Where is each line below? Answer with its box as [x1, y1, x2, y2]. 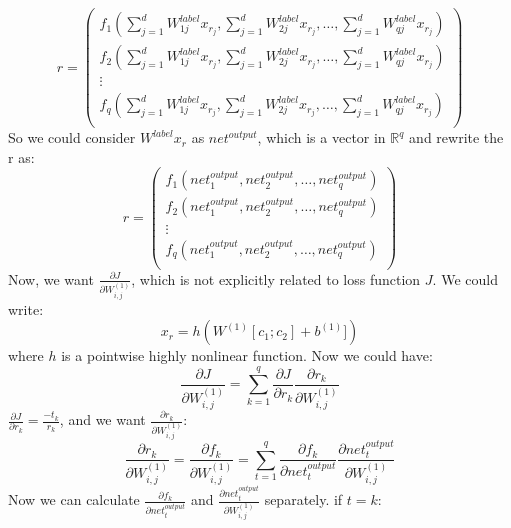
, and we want [59, 409, 146, 430]
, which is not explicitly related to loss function [131, 268, 421, 289]
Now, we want [8, 268, 94, 289]
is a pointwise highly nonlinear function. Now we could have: [61, 345, 433, 366]
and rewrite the [409, 127, 504, 148]
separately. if [264, 489, 343, 510]
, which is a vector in [257, 127, 386, 148]
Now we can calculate [8, 489, 140, 510]
